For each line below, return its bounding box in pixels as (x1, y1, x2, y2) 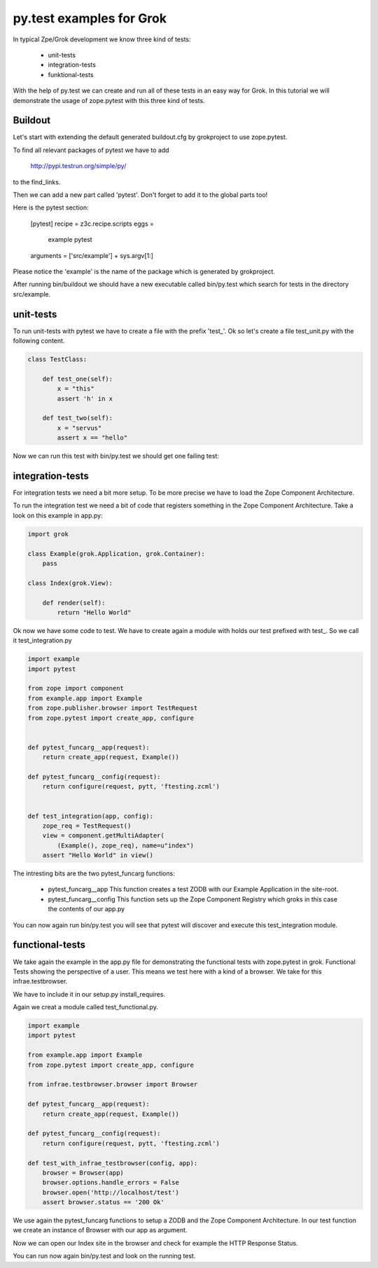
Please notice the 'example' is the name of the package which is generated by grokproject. (13, 267, 276, 275)
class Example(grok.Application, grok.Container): (27, 550, 206, 557)
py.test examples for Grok (13, 11, 167, 26)
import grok (27, 530, 69, 538)
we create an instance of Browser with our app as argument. (13, 1226, 188, 1234)
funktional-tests (48, 70, 94, 79)
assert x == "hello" (57, 434, 128, 442)
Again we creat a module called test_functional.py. (13, 1003, 159, 1011)
